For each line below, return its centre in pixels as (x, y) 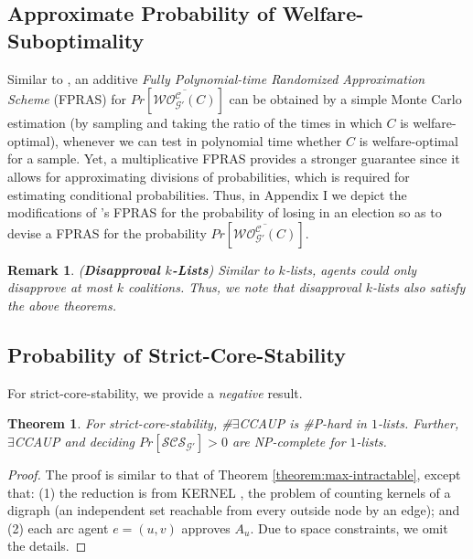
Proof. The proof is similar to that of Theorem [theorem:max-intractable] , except (234, 474)
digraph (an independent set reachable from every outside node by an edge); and (234, 510)
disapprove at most (60, 287)
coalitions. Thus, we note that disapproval (245, 287)
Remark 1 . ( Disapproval (84, 269)
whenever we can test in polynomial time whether (202, 140)
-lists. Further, (418, 423)
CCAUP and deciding (75, 441)
